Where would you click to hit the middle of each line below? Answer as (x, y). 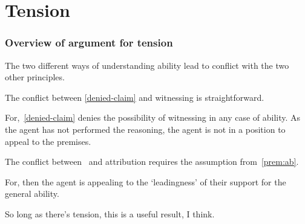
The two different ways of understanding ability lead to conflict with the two (147, 65)
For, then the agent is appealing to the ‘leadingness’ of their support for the (146, 181)
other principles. (35, 77)
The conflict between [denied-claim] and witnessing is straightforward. (135, 97)
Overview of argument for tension (89, 43)
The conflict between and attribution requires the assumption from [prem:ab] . (152, 162)
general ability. (32, 194)
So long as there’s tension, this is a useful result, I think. (110, 213)
